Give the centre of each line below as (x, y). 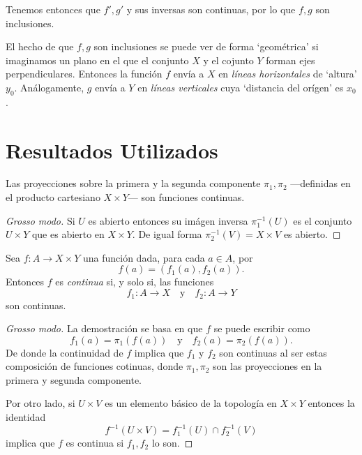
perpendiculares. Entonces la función (84, 74)
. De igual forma (167, 234)
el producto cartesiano (53, 197)
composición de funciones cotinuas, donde (95, 366)
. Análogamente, (49, 87)
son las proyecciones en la (267, 366)
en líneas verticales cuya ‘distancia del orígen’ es (241, 87)
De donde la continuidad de (65, 352)
